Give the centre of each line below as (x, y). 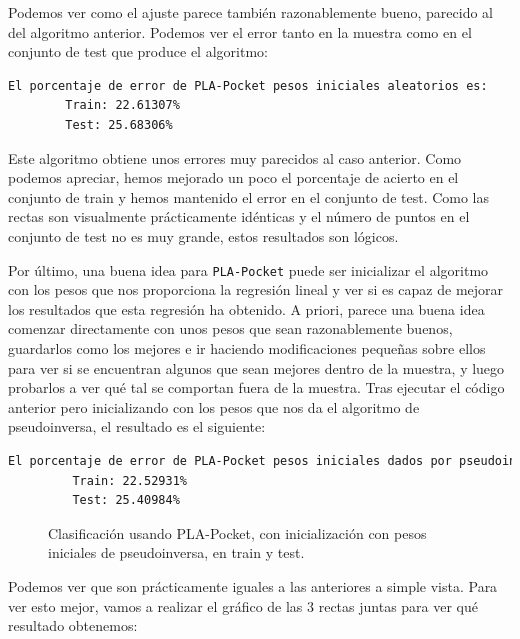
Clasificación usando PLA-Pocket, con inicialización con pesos (237, 532)
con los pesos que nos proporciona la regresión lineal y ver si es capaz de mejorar (256, 289)
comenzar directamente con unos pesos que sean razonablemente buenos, (230, 328)
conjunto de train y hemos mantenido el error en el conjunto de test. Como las (249, 196)
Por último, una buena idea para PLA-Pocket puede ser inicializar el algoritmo (248, 269)
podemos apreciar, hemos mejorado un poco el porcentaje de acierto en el (233, 177)
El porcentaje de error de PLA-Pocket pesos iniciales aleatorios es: (248, 85)
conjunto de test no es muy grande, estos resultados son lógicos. (203, 235)
